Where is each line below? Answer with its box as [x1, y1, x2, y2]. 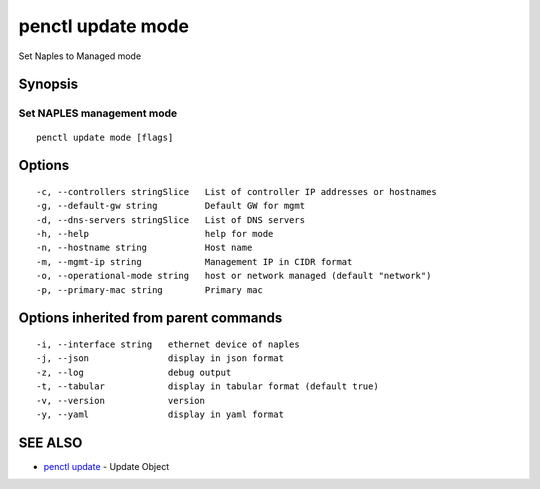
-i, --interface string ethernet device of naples [36, 339, 300, 350]
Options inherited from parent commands [18, 310, 283, 327]
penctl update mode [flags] [36, 131, 174, 143]
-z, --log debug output [36, 366, 232, 378]
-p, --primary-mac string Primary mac [36, 284, 264, 295]
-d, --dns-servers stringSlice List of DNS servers [36, 214, 305, 225]
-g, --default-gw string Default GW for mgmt [36, 200, 305, 212]
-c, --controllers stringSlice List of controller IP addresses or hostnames [36, 186, 437, 197]
